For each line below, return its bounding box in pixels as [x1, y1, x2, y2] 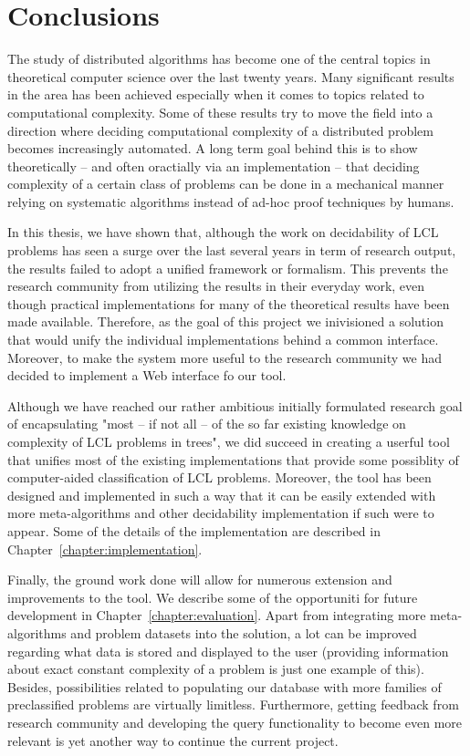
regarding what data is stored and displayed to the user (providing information [7, 641, 449, 660]
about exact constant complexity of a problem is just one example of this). [7, 659, 424, 678]
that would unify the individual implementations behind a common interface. [7, 330, 439, 349]
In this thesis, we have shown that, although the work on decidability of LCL [7, 223, 439, 242]
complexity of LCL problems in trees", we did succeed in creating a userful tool [7, 432, 450, 450]
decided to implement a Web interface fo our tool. [7, 366, 287, 385]
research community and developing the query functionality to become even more [7, 712, 462, 731]
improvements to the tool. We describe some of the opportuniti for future [7, 587, 418, 606]
